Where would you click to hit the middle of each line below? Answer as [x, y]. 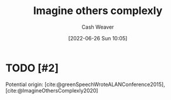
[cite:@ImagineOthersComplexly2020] [52, 90]
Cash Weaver [98, 27]
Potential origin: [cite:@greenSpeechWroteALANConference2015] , [85, 84]
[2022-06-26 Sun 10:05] [98, 38]
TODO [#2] [32, 68]
